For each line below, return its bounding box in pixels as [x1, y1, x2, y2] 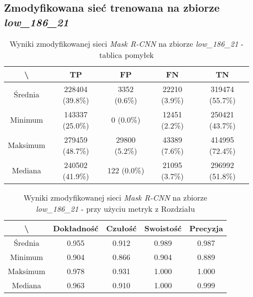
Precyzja [189, 222, 223, 234]
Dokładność [53, 222, 99, 234]
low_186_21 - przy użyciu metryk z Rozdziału [36, 203, 195, 214]
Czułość [106, 222, 137, 234]
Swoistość [144, 222, 182, 234]
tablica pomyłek [99, 49, 154, 60]
